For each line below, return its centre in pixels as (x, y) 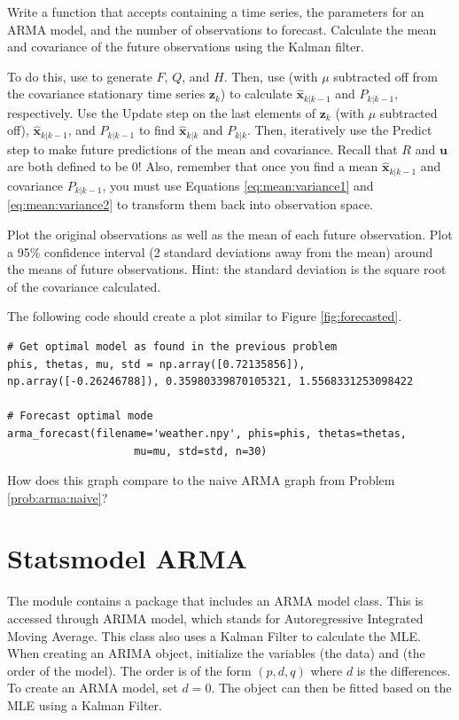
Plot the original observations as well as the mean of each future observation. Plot (230, 234)
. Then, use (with (271, 76)
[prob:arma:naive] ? (58, 497)
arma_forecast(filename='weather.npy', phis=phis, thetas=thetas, (207, 433)
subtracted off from (385, 76)
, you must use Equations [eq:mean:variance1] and (238, 185)
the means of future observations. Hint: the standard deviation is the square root (227, 269)
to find (157, 130)
